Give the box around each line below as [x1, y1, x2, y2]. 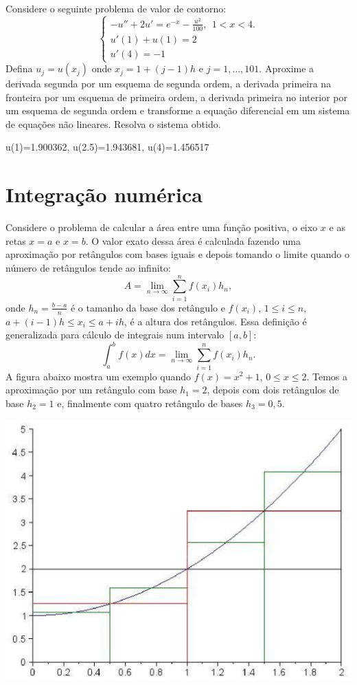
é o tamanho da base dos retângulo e [70, 300, 225, 314]
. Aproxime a [259, 61, 314, 76]
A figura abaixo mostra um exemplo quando [5, 369, 192, 383]
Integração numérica [5, 180, 203, 208]
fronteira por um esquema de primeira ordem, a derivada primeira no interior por [5, 89, 347, 104]
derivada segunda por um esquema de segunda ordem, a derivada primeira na [5, 76, 332, 91]
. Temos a [306, 369, 348, 383]
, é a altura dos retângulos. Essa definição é [124, 314, 307, 328]
